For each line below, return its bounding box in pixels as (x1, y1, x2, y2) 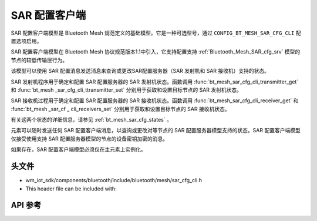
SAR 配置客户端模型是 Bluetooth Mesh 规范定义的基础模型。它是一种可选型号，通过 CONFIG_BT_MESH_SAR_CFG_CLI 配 (11, 29, 301, 36)
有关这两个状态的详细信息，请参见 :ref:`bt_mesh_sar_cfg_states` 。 (11, 116, 173, 123)
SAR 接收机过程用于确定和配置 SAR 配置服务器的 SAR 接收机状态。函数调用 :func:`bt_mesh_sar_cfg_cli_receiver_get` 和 (11, 97, 299, 104)
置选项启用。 (11, 37, 42, 44)
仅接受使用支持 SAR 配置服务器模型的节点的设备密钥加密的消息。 (11, 135, 168, 142)
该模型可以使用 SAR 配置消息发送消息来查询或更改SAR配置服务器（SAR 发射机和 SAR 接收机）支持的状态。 (11, 68, 270, 75)
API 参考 (11, 200, 42, 210)
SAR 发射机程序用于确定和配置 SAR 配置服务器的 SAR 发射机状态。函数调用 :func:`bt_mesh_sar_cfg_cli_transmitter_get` (11, 78, 299, 85)
